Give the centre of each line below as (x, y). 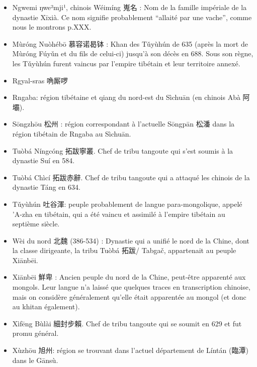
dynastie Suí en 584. (44, 160)
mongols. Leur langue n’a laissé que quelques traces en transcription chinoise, (131, 287)
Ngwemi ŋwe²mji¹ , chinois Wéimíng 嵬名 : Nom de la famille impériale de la (130, 7)
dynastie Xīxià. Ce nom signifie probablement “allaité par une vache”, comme (132, 17)
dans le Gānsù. (35, 360)
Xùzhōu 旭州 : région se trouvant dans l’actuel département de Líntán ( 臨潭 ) (130, 350)
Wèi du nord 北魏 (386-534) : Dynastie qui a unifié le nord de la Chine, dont (131, 240)
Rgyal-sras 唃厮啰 (40, 80)
